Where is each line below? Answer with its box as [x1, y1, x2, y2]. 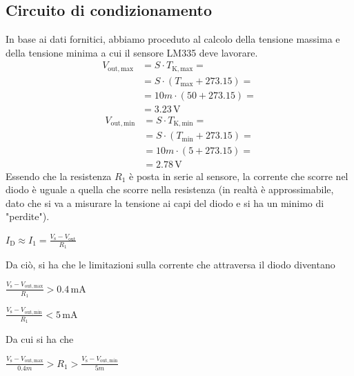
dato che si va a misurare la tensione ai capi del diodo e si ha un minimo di [6, 195, 324, 210]
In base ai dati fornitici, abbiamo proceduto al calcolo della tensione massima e [6, 32, 340, 46]
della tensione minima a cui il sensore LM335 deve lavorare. [6, 45, 258, 59]
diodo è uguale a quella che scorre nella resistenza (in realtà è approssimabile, [6, 182, 334, 197]
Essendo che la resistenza [6, 168, 112, 183]
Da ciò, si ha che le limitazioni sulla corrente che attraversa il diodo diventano [6, 257, 335, 272]
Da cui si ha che [6, 332, 74, 346]
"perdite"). [6, 209, 50, 224]
